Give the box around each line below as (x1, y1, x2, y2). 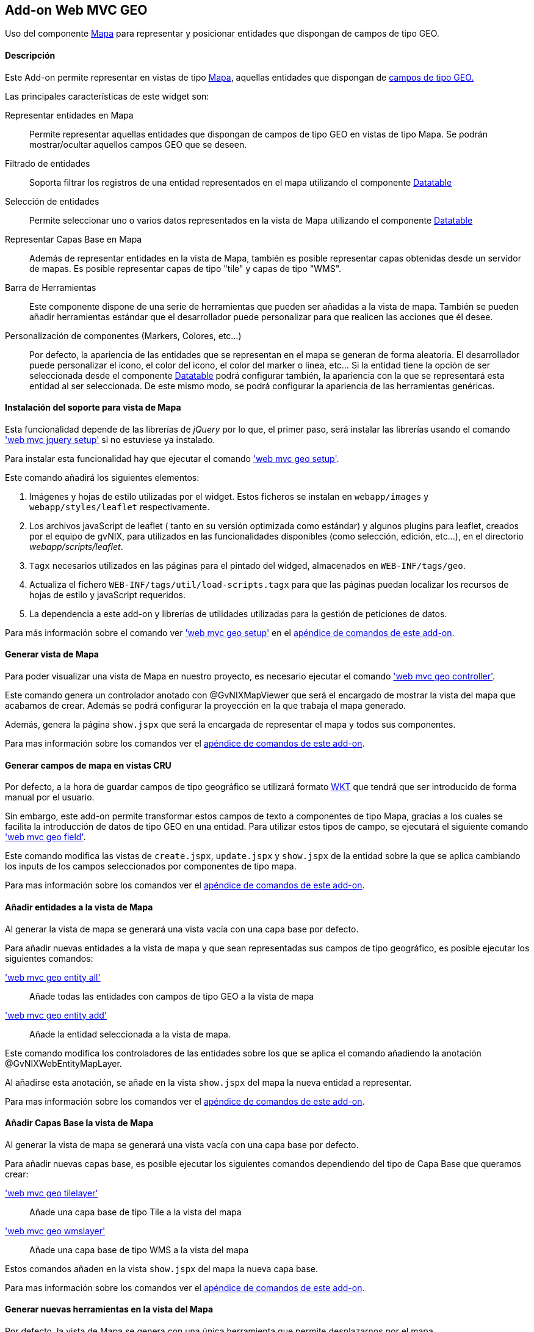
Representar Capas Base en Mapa (5, 233, 142, 244)
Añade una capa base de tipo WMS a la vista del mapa (29, 1244, 249, 1255)
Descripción (5, 50, 56, 61)
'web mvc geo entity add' (5, 1009, 107, 1020)
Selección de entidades (5, 196, 99, 207)
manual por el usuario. (5, 792, 95, 803)
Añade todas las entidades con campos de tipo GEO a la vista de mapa (29, 990, 314, 1001)
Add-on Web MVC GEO (5, 2, 148, 18)
